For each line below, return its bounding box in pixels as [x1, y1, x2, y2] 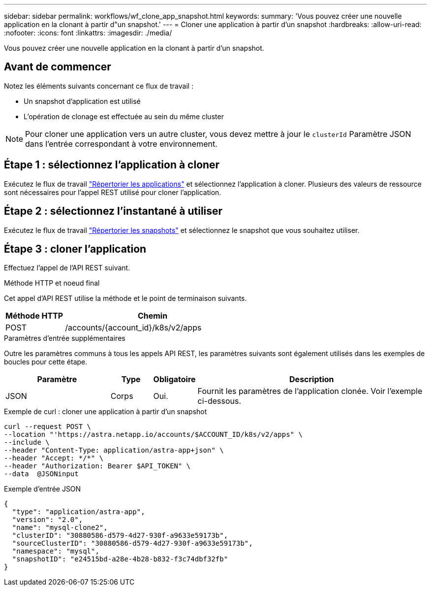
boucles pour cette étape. [4, 358, 88, 366]
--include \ [4, 438, 50, 447]
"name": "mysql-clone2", [12, 524, 108, 532]
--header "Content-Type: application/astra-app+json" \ [4, 446, 224, 455]
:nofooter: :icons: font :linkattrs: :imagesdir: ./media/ [4, 29, 172, 37]
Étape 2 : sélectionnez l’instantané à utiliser [4, 205, 223, 218]
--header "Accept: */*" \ [4, 454, 104, 462]
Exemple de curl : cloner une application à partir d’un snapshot [4, 407, 207, 416]
